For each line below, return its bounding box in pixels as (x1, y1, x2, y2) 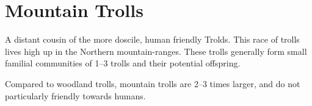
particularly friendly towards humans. (5, 89, 146, 102)
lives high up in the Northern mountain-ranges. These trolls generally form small (5, 44, 307, 57)
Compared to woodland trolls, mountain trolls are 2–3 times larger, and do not (5, 77, 300, 90)
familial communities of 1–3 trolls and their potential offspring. (5, 57, 241, 69)
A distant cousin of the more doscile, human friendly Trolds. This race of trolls (5, 33, 300, 46)
